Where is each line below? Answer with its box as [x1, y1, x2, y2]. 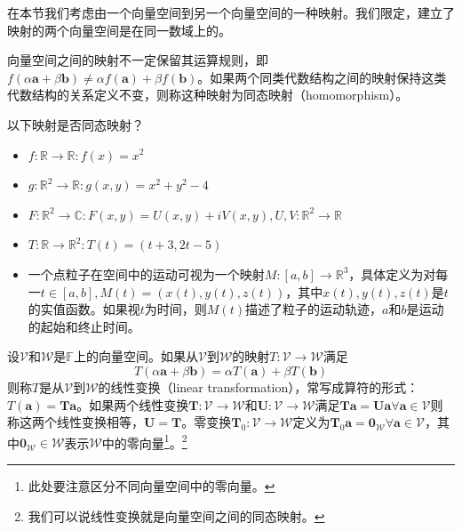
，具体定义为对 [348, 264, 436, 283]
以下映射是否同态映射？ [7, 115, 144, 133]
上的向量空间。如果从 [73, 347, 198, 366]
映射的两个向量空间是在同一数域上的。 [7, 20, 231, 39]
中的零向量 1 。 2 [101, 430, 187, 452]
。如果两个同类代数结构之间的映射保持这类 [197, 68, 447, 86]
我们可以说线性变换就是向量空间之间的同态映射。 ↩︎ [28, 506, 325, 525]
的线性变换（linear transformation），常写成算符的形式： [98, 377, 419, 396]
